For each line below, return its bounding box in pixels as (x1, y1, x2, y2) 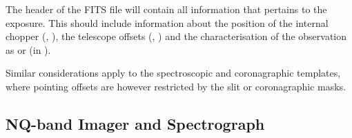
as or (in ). (6, 42, 51, 57)
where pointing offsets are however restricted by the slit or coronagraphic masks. (6, 79, 346, 93)
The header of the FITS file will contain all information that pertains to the (6, 2, 327, 16)
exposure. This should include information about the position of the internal (6, 15, 329, 30)
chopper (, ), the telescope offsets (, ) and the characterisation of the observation (6, 29, 347, 43)
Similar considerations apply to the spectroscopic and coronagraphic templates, (6, 66, 341, 80)
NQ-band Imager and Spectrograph (6, 112, 265, 134)
